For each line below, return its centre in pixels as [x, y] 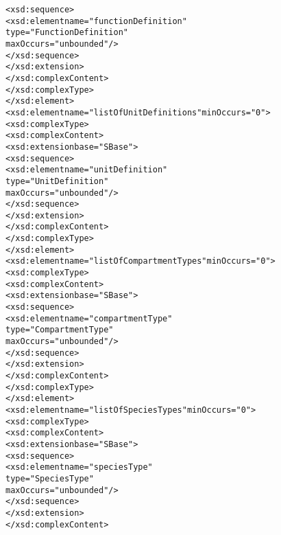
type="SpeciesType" [50, 478]
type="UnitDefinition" [57, 181]
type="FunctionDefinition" [67, 33]
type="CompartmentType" [60, 330]
